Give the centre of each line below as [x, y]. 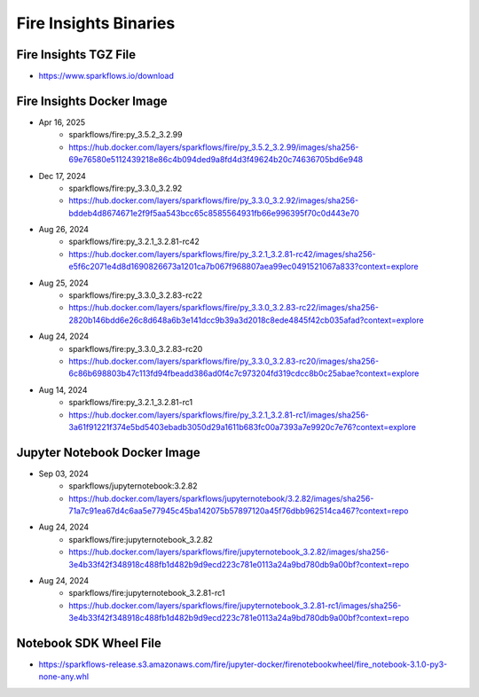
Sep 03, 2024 [63, 474]
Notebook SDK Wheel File [89, 643]
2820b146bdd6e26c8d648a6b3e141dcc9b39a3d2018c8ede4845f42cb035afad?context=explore [247, 320]
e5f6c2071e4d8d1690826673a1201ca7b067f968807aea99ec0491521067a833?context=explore [243, 267]
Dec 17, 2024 [62, 176]
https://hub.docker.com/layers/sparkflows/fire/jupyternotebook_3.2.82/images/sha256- [229, 552]
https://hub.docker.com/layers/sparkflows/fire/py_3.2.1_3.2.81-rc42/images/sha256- [222, 254]
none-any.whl [63, 677]
